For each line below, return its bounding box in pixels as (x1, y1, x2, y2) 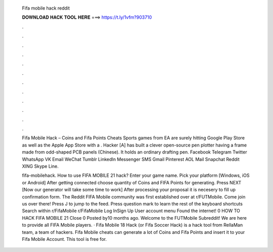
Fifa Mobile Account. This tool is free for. (22, 236, 107, 242)
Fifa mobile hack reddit (22, 5, 70, 11)
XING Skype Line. (22, 163, 59, 169)
